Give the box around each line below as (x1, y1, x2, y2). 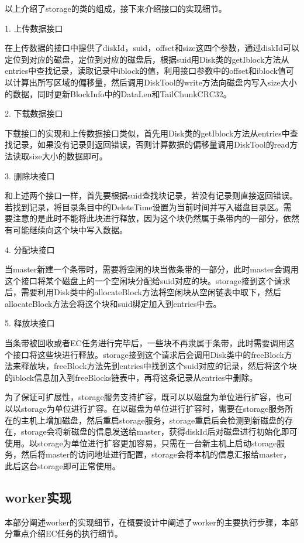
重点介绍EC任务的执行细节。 (12, 527, 123, 539)
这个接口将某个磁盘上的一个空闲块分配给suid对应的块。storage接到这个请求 (5, 274, 291, 286)
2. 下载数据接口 (5, 107, 63, 119)
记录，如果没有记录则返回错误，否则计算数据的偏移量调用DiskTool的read (12, 138, 290, 151)
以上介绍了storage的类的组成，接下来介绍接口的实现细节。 (5, 2, 227, 14)
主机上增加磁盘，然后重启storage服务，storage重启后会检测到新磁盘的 (20, 414, 285, 426)
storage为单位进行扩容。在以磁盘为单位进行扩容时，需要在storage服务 (20, 402, 285, 415)
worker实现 (5, 488, 71, 506)
